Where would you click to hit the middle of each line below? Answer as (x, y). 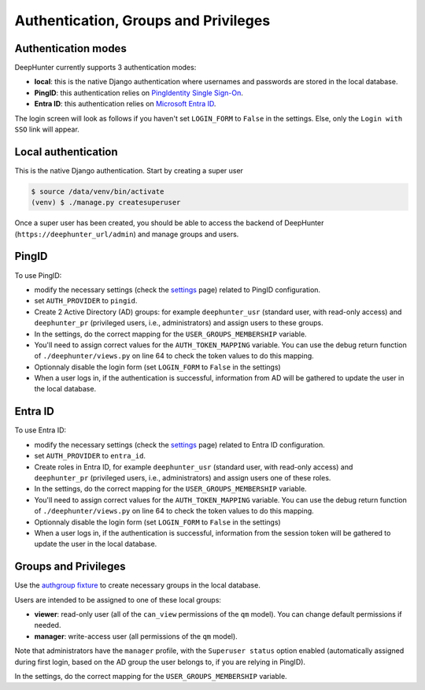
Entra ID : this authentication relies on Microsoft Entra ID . (125, 104)
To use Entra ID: (41, 430)
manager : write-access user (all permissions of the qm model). (136, 636)
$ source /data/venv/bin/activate (98, 191)
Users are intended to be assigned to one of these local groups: (118, 599)
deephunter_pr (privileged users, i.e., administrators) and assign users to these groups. (179, 323)
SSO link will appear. (47, 129)
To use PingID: (38, 275)
